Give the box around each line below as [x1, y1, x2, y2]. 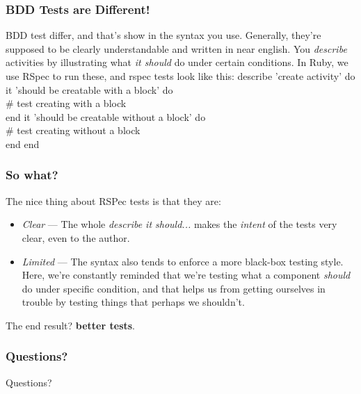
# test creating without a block [6, 123, 141, 138]
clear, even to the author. [22, 230, 130, 245]
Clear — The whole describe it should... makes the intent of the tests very [22, 217, 337, 231]
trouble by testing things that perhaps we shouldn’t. [22, 295, 245, 309]
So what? [6, 166, 58, 183]
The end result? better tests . [6, 318, 136, 332]
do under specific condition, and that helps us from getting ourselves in [22, 281, 326, 295]
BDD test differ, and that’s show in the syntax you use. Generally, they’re [6, 28, 321, 42]
